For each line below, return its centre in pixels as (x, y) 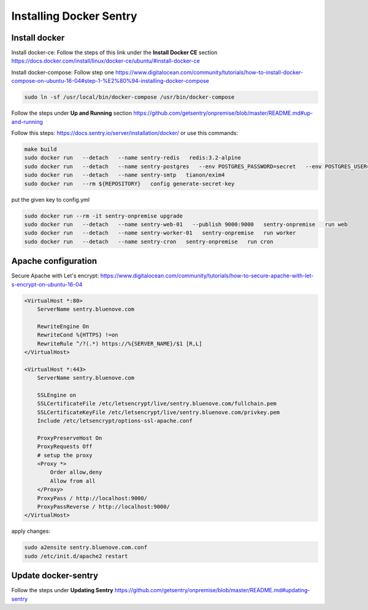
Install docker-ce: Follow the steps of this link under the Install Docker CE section (114, 53)
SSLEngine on (57, 395)
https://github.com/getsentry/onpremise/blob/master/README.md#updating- (212, 590)
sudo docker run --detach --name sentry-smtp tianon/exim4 (125, 175)
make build (40, 149)
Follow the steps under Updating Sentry (62, 590)
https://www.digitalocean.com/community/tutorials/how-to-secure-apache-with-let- (207, 276)
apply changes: (31, 531)
